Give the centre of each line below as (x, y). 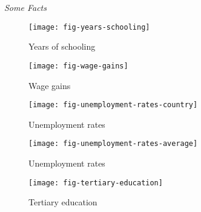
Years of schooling (62, 46)
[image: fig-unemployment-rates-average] (113, 144)
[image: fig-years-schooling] (89, 27)
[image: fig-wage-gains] (78, 66)
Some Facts (25, 7)
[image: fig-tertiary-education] (96, 183)
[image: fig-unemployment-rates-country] (113, 105)
